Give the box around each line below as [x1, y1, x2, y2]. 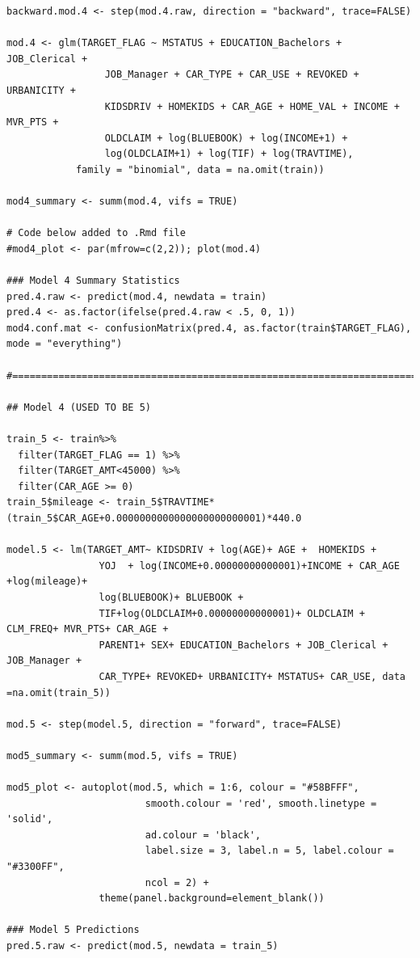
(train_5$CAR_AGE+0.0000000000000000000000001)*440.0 [6, 513, 302, 524]
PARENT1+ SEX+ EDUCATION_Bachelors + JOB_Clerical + [99, 639, 388, 651]
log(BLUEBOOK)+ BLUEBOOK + [99, 591, 244, 603]
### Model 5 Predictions [6, 924, 140, 936]
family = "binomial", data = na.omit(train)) [75, 163, 325, 175]
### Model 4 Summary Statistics [6, 275, 180, 287]
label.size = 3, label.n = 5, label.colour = [145, 845, 394, 857]
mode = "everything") [6, 338, 123, 350]
